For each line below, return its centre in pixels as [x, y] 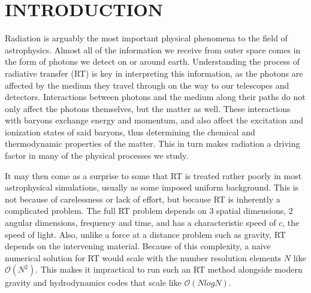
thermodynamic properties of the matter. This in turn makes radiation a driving [153, 144]
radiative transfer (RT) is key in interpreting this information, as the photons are [154, 73]
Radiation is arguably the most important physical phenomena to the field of [146, 38]
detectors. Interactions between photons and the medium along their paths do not [155, 97]
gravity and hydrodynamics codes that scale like [93, 283]
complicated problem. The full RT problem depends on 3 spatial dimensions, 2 [149, 211]
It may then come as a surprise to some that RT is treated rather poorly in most [153, 175]
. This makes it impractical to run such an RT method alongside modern [169, 269]
